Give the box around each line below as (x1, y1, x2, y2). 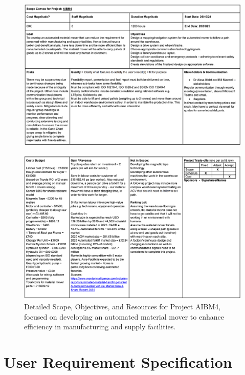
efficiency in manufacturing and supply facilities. (24, 321, 176, 332)
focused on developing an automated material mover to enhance (24, 311, 224, 322)
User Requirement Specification (4, 351, 232, 372)
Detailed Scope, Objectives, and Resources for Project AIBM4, (24, 301, 221, 312)
